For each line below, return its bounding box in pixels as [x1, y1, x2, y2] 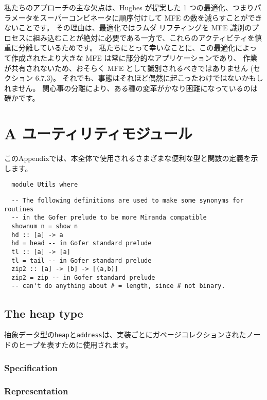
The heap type [4, 305, 83, 321]
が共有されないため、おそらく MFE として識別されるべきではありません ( [4, 62, 254, 73]
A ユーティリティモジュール [4, 123, 192, 144]
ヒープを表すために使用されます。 [18, 339, 133, 350]
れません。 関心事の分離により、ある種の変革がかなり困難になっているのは [4, 82, 258, 93]
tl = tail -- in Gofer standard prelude [11, 257, 152, 264]
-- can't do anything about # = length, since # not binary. [11, 282, 225, 290]
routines [4, 205, 34, 213]
